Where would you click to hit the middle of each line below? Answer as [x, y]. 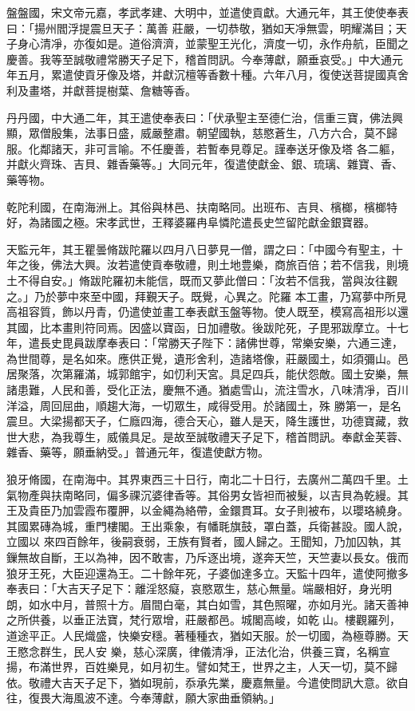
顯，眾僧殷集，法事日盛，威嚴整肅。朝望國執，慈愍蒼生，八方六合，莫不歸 [202, 133]
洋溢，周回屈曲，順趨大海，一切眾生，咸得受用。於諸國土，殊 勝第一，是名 [204, 405]
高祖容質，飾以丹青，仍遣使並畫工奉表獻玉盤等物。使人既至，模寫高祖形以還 [207, 312]
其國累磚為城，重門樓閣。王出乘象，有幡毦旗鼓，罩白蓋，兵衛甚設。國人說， [207, 525]
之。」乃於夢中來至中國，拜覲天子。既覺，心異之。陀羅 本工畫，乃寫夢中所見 [207, 296]
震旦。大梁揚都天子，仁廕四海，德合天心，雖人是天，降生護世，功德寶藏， [202, 421]
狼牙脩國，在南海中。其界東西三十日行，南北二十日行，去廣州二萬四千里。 [202, 479]
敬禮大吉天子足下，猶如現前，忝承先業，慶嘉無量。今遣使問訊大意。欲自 [218, 682]
